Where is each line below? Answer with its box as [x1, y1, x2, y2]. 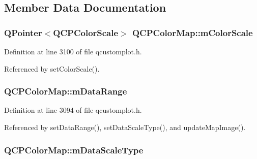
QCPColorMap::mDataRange [4, 85, 127, 98]
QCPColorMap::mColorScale [132, 26, 253, 39]
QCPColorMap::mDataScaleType [4, 143, 144, 156]
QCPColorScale [53, 26, 119, 39]
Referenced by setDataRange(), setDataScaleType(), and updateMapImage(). [4, 122, 246, 132]
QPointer [4, 26, 42, 39]
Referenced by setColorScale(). [4, 63, 100, 74]
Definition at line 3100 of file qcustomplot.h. [4, 46, 142, 56]
